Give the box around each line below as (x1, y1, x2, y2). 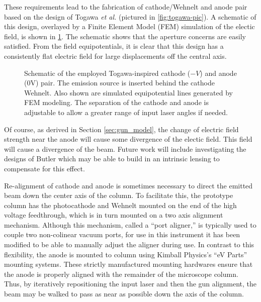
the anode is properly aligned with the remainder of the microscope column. (4, 268, 238, 279)
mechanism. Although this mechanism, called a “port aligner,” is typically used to (4, 219, 256, 230)
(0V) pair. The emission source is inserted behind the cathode (24, 77, 215, 88)
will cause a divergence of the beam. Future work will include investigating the (4, 143, 246, 154)
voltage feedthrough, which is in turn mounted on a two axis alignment (4, 210, 223, 220)
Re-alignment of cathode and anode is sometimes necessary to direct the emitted (4, 180, 253, 190)
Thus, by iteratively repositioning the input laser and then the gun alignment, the (4, 278, 257, 289)
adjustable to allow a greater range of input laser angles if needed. (24, 107, 228, 117)
